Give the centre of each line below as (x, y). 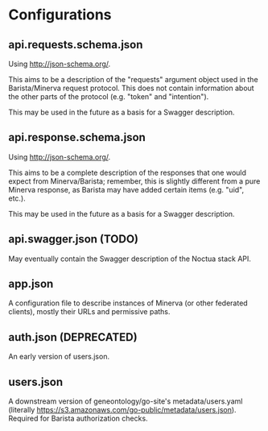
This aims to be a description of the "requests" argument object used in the (134, 79)
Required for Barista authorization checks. (78, 419)
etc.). (17, 198)
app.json (31, 284)
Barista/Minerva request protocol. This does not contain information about (132, 88)
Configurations (60, 15)
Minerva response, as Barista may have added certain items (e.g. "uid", (126, 189)
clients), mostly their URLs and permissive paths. (89, 312)
